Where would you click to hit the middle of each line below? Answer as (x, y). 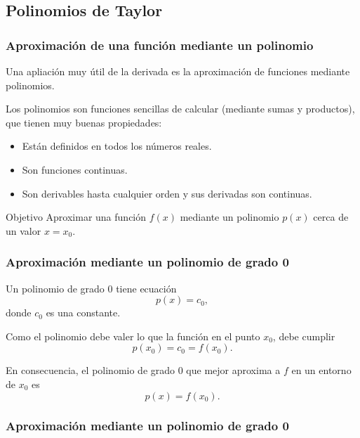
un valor (24, 230)
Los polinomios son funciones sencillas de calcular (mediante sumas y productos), (180, 109)
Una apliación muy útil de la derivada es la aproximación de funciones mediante (178, 71)
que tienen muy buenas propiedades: (84, 122)
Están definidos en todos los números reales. (117, 146)
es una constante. (83, 313)
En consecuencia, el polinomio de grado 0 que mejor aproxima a (143, 370)
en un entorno (321, 370)
